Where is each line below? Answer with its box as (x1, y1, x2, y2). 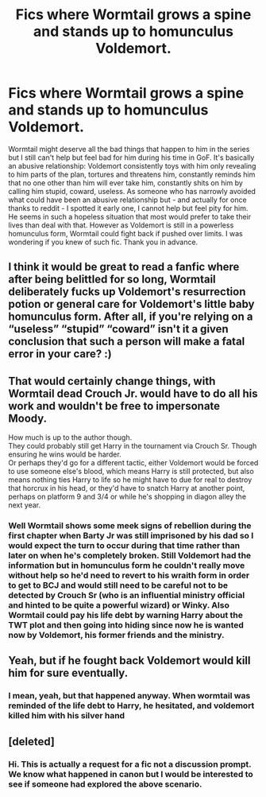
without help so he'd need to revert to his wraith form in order (8, 570, 250, 581)
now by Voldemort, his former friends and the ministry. (8, 630, 225, 641)
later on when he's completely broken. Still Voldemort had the (8, 550, 252, 562)
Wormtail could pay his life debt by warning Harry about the (8, 610, 244, 621)
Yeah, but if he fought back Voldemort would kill (8, 654, 251, 667)
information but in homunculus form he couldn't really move (8, 560, 245, 571)
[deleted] (8, 734, 56, 748)
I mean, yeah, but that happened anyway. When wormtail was (8, 690, 251, 702)
